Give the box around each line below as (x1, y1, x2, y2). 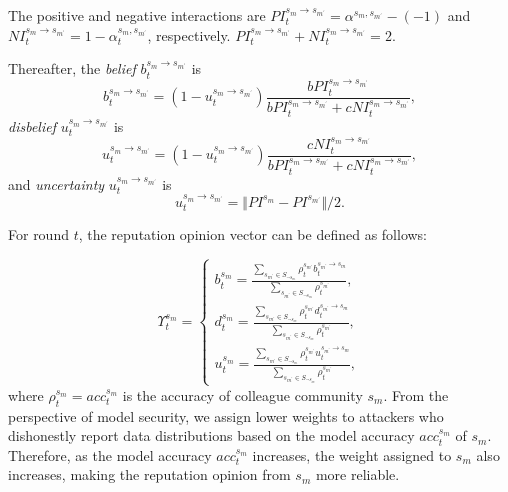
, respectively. (147, 24, 231, 45)
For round (8, 224, 69, 245)
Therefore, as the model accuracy (8, 444, 212, 465)
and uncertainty (8, 173, 105, 194)
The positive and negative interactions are (8, 5, 266, 25)
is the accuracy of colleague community (122, 384, 363, 405)
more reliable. (315, 464, 400, 485)
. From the (383, 384, 449, 405)
